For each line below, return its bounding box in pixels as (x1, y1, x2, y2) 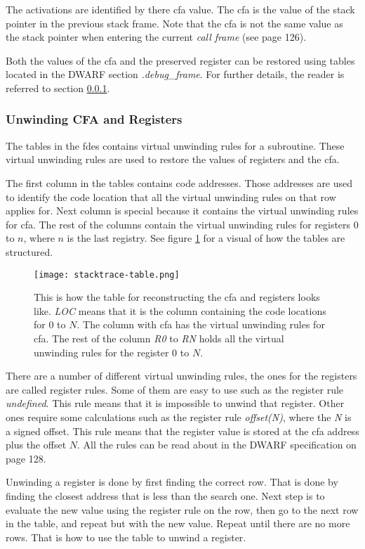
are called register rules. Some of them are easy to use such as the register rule (6, 382, 344, 396)
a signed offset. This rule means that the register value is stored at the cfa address (6, 423, 359, 438)
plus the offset (6, 437, 67, 452)
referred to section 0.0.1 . (6, 80, 110, 95)
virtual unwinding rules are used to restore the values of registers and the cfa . (6, 152, 340, 167)
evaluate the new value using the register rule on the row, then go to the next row (6, 502, 359, 517)
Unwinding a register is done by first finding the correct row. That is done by (6, 474, 338, 489)
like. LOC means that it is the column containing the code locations (34, 303, 326, 318)
